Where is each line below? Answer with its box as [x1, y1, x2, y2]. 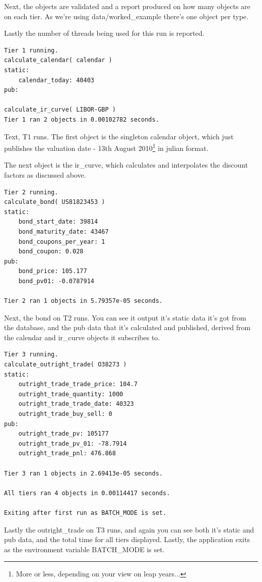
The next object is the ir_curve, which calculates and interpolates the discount [4, 160, 248, 170]
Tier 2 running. [4, 188, 58, 196]
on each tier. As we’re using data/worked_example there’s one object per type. [4, 11, 248, 21]
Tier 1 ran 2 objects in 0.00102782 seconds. [4, 116, 159, 123]
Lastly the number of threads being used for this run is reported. [4, 28, 205, 38]
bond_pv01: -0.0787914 [18, 277, 94, 285]
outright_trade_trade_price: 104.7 [18, 381, 138, 388]
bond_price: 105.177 [18, 268, 87, 275]
